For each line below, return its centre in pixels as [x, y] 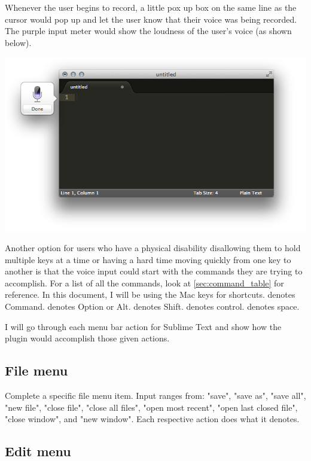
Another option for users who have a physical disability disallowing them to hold [153, 248]
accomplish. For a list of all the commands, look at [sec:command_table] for [144, 283]
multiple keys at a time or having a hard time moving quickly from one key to [148, 259]
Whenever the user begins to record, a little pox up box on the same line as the [151, 7]
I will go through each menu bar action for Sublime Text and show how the [143, 326]
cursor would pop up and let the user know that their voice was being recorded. [151, 19]
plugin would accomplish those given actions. [87, 338]
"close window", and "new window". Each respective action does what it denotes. [152, 419]
